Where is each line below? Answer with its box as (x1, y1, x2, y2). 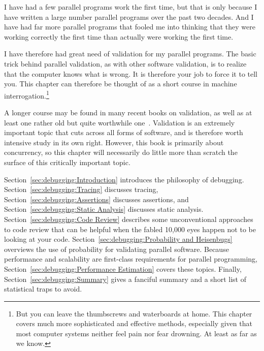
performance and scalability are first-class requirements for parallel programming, (4, 253, 257, 264)
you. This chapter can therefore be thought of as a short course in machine (4, 78, 237, 89)
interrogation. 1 (4, 88, 49, 101)
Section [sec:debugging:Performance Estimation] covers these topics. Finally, (4, 263, 242, 274)
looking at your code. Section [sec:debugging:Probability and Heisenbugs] (4, 234, 233, 244)
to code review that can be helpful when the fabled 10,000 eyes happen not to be (4, 224, 256, 234)
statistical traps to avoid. (4, 283, 82, 294)
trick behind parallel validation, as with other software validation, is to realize (4, 58, 247, 69)
